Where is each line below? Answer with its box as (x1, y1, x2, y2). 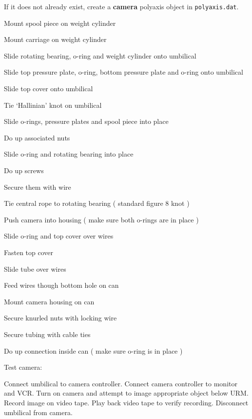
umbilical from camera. (4, 407, 73, 417)
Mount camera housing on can (4, 296, 95, 306)
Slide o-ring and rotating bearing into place (4, 149, 134, 159)
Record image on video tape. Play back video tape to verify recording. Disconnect (4, 397, 249, 407)
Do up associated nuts (4, 132, 70, 142)
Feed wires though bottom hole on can (4, 280, 119, 290)
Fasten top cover (4, 247, 54, 257)
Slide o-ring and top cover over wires (4, 231, 114, 241)
